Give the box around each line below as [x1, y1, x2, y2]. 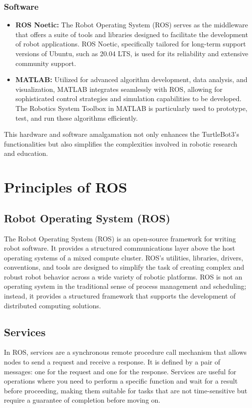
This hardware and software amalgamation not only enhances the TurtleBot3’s [4, 129, 239, 139]
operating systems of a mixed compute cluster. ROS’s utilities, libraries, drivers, [4, 252, 243, 262]
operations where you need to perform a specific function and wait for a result [4, 376, 238, 386]
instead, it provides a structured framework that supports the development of [4, 291, 236, 301]
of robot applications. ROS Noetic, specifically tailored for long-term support [15, 39, 246, 49]
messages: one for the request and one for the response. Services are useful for [4, 366, 236, 376]
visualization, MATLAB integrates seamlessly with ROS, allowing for [15, 84, 223, 94]
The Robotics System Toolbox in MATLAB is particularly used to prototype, [15, 103, 248, 113]
